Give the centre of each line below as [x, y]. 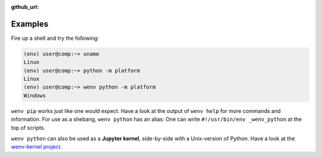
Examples [30, 24]
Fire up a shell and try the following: [55, 38]
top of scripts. [28, 127]
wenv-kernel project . [37, 147]
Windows [35, 95]
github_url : [25, 7]
